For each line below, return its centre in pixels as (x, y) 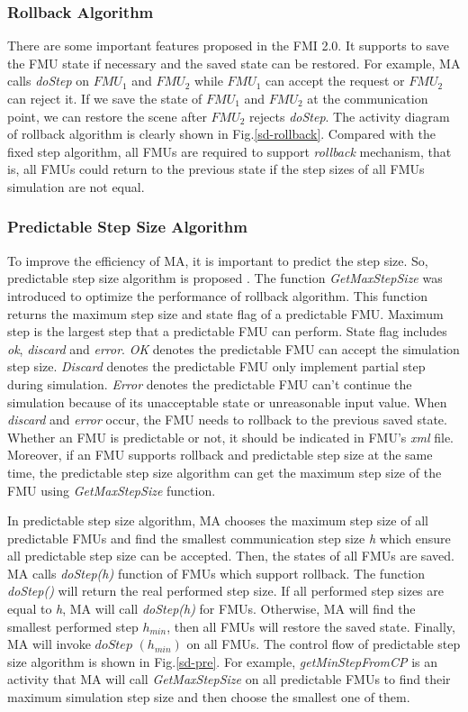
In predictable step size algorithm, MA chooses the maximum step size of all (218, 520)
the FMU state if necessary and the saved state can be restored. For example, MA (234, 63)
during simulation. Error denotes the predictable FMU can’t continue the (210, 383)
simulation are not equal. (76, 186)
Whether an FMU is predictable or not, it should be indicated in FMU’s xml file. (230, 437)
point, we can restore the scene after (107, 116)
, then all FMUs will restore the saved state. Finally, (311, 626)
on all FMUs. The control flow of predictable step (324, 644)
